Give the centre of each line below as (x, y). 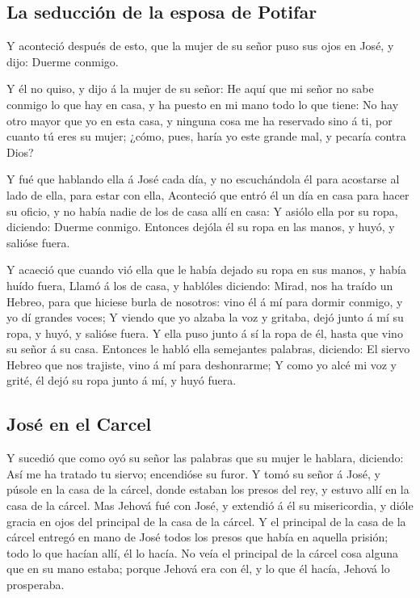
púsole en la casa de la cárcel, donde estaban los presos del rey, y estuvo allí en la (208, 489)
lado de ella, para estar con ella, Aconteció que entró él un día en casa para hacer (208, 194)
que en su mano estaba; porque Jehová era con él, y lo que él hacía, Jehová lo (198, 569)
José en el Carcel (79, 424)
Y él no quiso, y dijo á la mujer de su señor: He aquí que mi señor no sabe (190, 88)
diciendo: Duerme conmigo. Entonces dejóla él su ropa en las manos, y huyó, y (201, 227)
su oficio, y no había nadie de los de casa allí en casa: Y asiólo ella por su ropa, (202, 211)
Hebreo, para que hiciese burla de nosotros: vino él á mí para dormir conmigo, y (205, 301)
